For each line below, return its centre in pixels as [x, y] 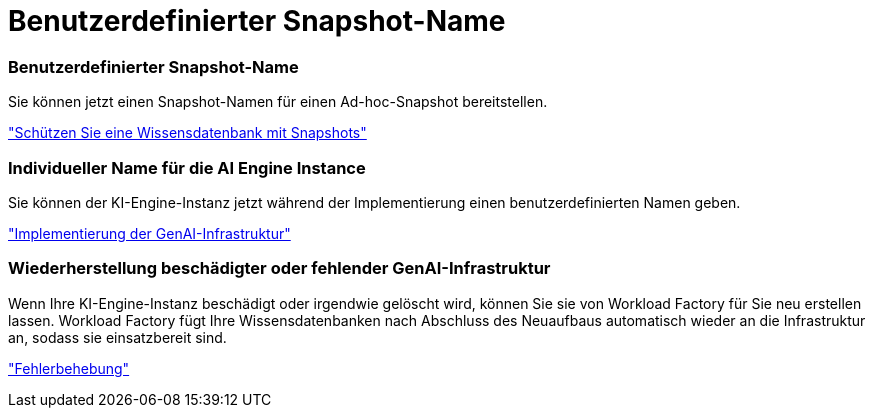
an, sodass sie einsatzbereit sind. [117, 337]
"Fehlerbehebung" [69, 368]
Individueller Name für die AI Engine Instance [187, 167]
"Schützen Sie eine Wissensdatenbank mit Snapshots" [187, 133]
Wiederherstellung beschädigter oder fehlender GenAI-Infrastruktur [279, 268]
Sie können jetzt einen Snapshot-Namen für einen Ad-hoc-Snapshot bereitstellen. [278, 102]
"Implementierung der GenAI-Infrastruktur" [149, 233]
